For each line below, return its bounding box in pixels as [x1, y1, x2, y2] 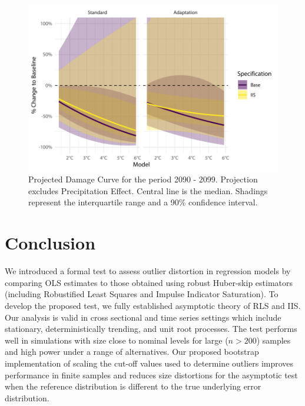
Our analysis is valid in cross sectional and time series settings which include [5, 311, 281, 323]
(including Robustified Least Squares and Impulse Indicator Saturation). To [5, 288, 279, 300]
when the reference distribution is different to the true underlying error [5, 380, 261, 392]
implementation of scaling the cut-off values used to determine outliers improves [5, 357, 294, 369]
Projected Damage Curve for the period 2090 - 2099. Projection [28, 173, 258, 185]
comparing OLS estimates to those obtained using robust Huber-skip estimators [5, 276, 293, 288]
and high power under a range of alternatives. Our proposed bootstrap [5, 345, 259, 358]
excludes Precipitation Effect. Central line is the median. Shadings [28, 184, 268, 197]
